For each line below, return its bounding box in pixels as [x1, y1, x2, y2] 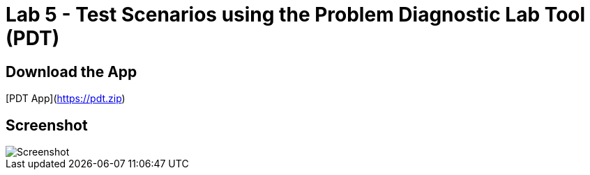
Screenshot [6, 116, 88, 134]
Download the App [6, 62, 137, 81]
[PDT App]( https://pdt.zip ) [6, 92, 126, 105]
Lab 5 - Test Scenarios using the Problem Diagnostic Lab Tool [6, 3, 586, 26]
